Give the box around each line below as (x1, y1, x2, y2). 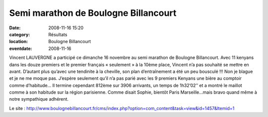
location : (9, 39, 28, 45)
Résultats (48, 31, 67, 37)
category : (9, 31, 30, 37)
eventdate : (9, 45, 32, 52)
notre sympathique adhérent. (9, 96, 69, 102)
